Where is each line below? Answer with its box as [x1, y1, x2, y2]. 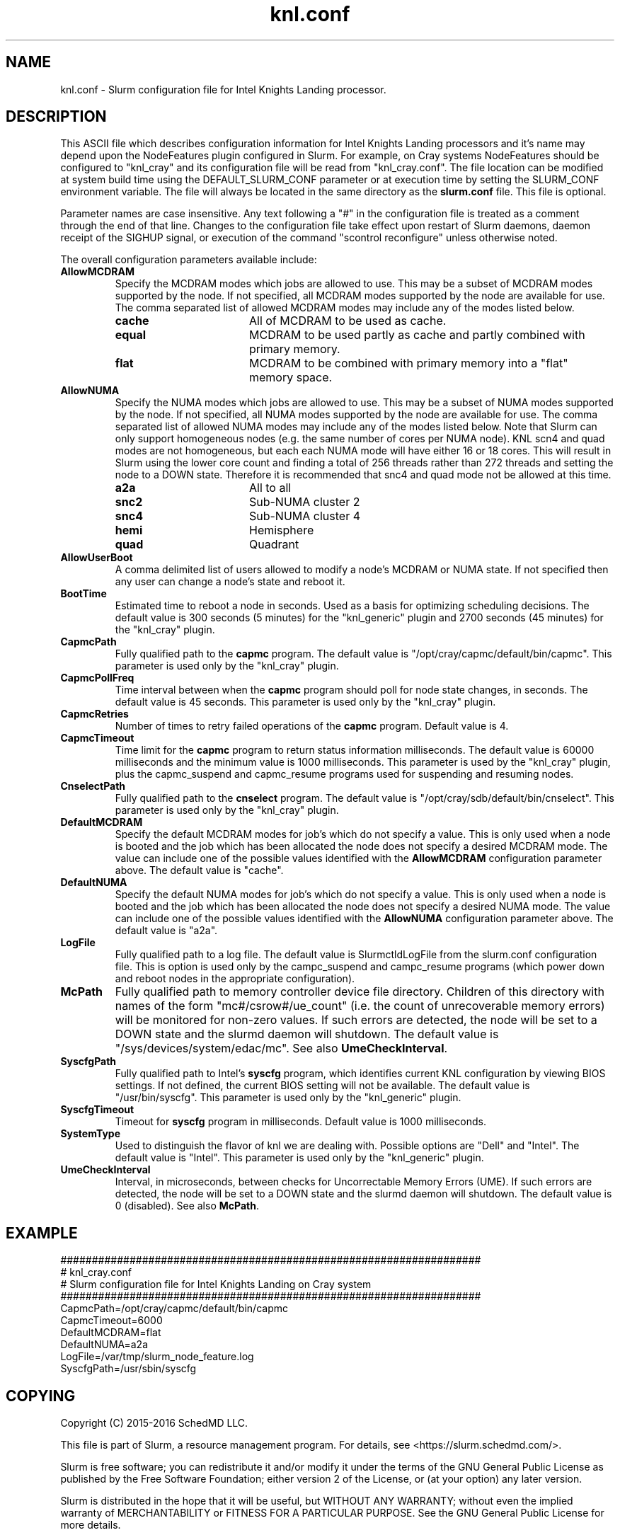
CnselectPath [60, 780, 126, 793]
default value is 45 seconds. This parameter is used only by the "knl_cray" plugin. [115, 696, 496, 708]
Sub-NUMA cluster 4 [248, 509, 361, 524]
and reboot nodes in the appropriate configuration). [115, 972, 355, 985]
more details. [60, 1519, 121, 1531]
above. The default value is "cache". [115, 864, 284, 877]
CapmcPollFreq [60, 672, 134, 684]
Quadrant [248, 537, 299, 552]
